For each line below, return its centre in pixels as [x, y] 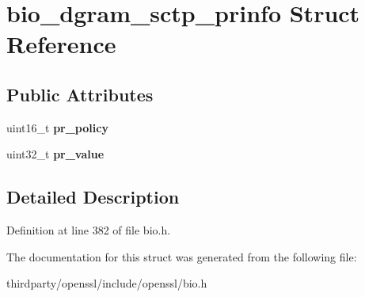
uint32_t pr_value [55, 154]
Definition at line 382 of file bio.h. [89, 230]
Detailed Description [93, 197]
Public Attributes [80, 94]
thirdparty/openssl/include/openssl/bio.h [107, 283]
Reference [61, 44]
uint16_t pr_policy [57, 127]
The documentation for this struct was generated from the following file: [182, 256]
